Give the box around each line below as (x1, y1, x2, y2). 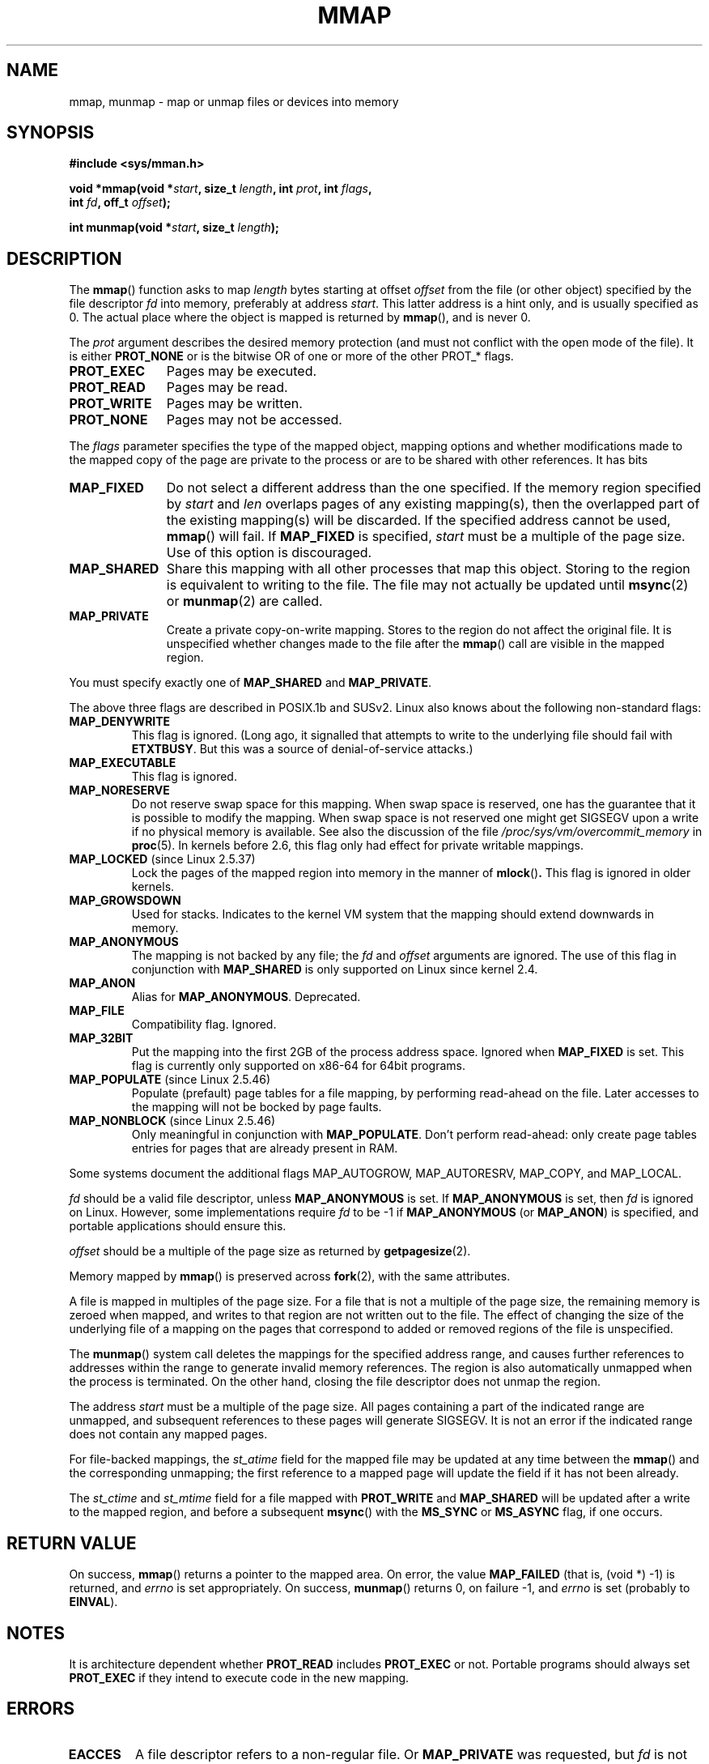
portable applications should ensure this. (69, 1219, 287, 1234)
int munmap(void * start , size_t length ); (69, 220, 279, 235)
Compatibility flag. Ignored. (131, 1017, 277, 1032)
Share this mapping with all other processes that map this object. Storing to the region (166, 560, 690, 577)
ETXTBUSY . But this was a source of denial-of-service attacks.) (131, 742, 473, 756)
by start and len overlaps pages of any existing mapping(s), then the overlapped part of (166, 496, 700, 513)
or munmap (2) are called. (166, 593, 323, 610)
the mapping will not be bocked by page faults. (131, 1100, 382, 1114)
